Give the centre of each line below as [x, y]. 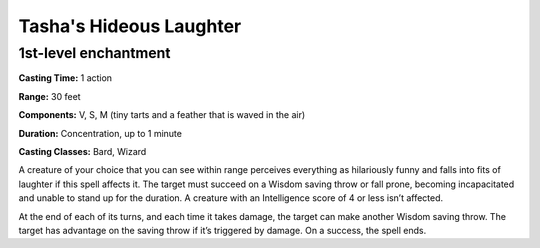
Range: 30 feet [49, 96]
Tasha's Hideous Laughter [130, 26]
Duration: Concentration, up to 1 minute [100, 133]
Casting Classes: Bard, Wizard [82, 151]
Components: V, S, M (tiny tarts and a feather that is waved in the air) [162, 115]
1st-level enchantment [94, 53]
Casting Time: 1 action [65, 78]
